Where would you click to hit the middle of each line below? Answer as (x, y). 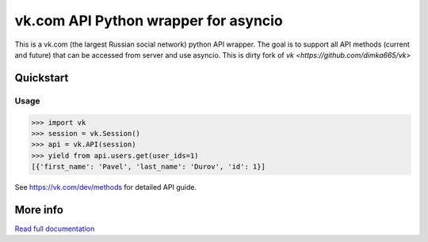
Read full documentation (55, 229)
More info (39, 210)
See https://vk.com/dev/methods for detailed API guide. (106, 187)
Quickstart (42, 78)
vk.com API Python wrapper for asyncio (149, 21)
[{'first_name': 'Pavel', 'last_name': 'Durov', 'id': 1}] (148, 167)
